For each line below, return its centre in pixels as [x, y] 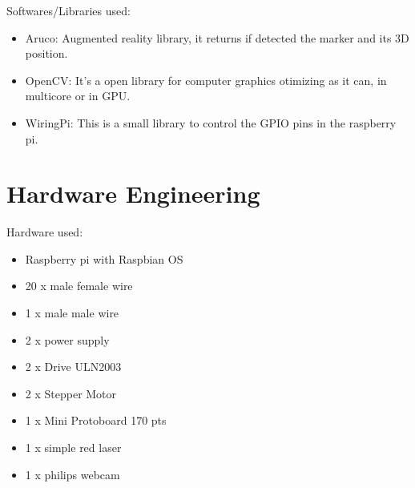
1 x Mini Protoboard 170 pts [96, 420]
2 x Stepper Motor [71, 393]
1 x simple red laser [73, 448]
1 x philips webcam [73, 474]
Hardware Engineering [133, 194]
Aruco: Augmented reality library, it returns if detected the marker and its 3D [217, 37]
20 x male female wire [79, 286]
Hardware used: [45, 232]
